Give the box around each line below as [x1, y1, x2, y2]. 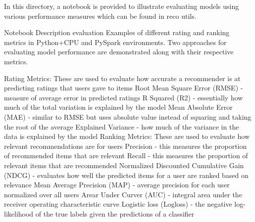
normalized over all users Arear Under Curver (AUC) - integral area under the [4, 189, 242, 199]
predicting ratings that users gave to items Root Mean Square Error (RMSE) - [4, 83, 243, 93]
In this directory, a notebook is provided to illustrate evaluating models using [4, 1, 239, 11]
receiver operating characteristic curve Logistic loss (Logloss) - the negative [4, 199, 232, 209]
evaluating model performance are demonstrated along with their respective [4, 46, 234, 57]
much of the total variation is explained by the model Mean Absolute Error [4, 102, 233, 112]
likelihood [4, 208, 34, 219]
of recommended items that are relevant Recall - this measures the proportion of [4, 150, 248, 161]
